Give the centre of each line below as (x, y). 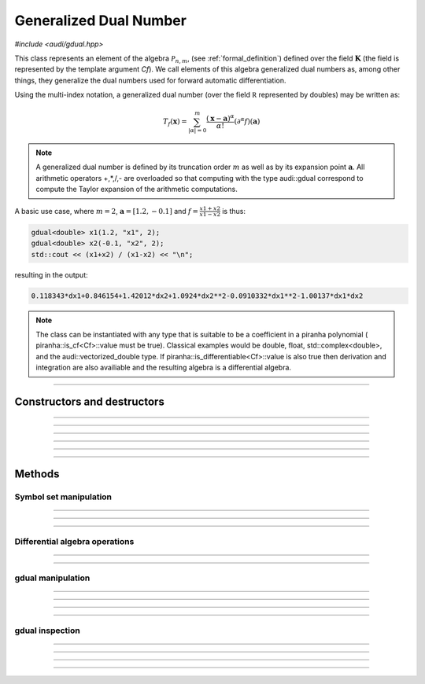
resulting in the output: (51, 274)
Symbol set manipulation (63, 497)
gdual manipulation (52, 578)
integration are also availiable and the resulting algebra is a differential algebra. (163, 368)
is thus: (233, 211)
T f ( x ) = (175, 123)
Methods (37, 474)
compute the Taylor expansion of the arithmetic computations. (137, 189)
